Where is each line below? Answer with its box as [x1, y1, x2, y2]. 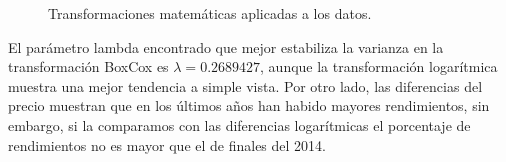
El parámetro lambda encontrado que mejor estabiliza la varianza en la [8, 36, 444, 57]
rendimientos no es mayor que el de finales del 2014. [8, 134, 326, 155]
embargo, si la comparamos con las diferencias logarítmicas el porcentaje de [8, 114, 471, 135]
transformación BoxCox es [8, 56, 169, 77]
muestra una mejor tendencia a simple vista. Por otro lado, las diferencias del [8, 75, 483, 96]
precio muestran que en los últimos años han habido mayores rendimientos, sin [8, 95, 490, 116]
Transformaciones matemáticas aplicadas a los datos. [48, 3, 372, 23]
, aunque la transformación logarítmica [260, 56, 498, 77]
